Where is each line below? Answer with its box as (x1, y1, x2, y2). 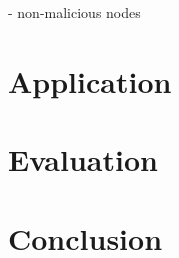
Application (8, 60, 172, 101)
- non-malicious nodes (8, 2, 141, 22)
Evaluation (8, 139, 158, 180)
